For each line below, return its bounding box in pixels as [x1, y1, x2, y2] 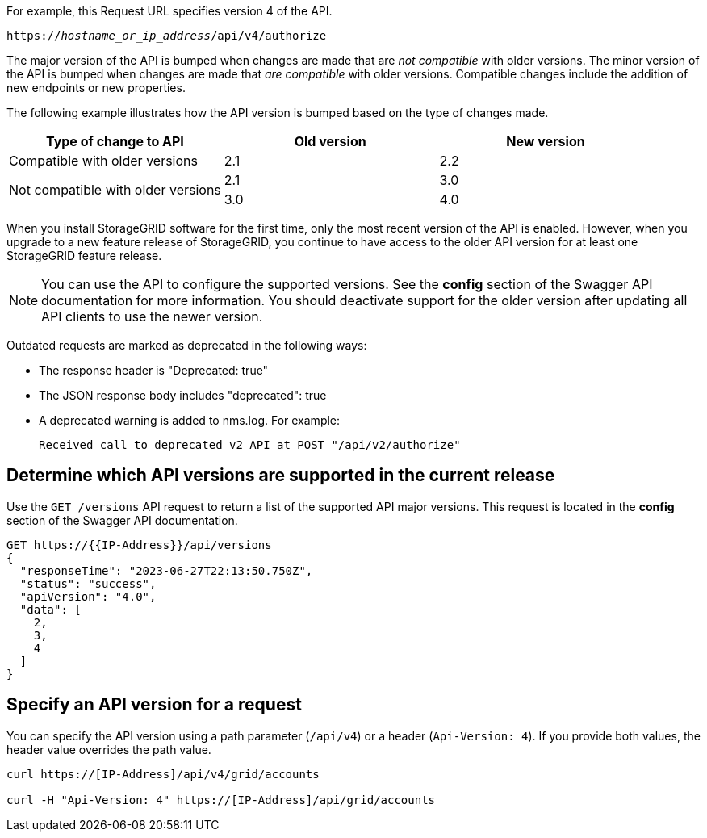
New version [506, 133, 585, 149]
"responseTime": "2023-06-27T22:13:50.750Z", [19, 564, 313, 577]
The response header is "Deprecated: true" [39, 363, 269, 377]
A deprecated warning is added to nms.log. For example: [39, 413, 341, 427]
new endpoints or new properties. [6, 81, 186, 94]
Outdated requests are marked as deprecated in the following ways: [6, 338, 367, 352]
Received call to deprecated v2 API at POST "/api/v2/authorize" [39, 438, 461, 451]
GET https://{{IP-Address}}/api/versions [6, 538, 272, 551]
